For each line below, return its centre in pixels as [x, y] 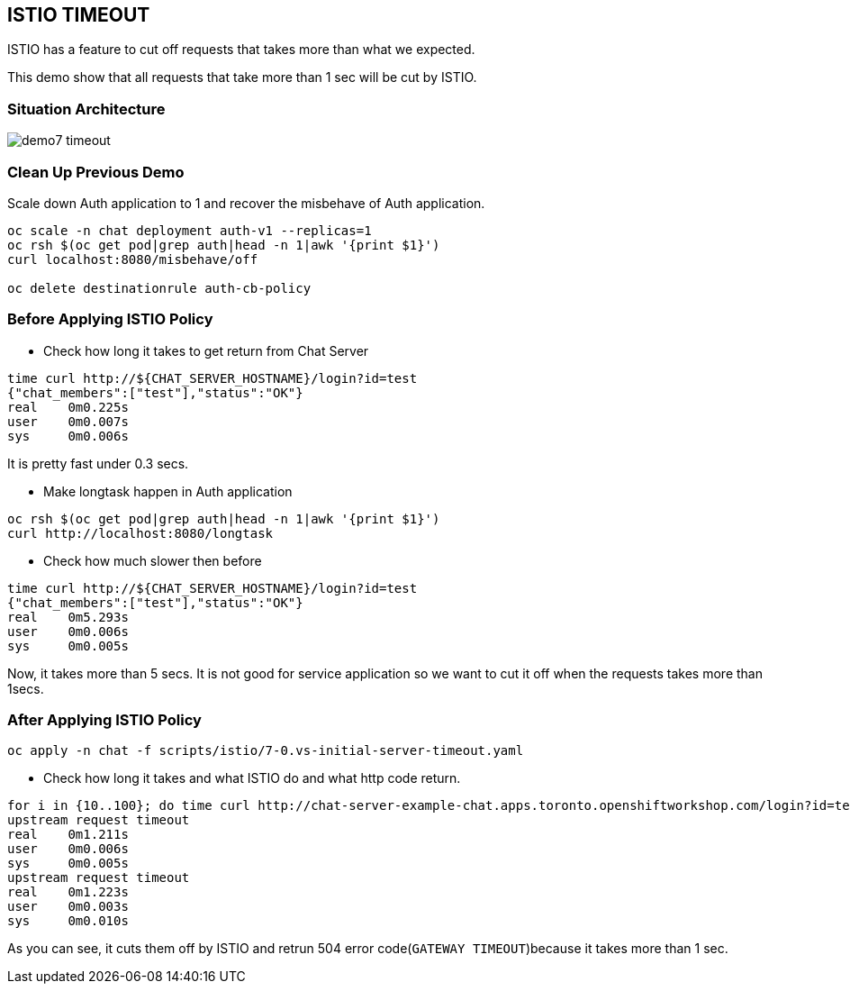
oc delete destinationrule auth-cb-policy [159, 288]
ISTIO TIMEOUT [79, 15]
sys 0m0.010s [68, 921]
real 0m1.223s [68, 892]
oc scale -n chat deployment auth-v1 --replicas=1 [190, 230]
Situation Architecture [86, 109]
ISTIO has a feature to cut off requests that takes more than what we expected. [241, 50]
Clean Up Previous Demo [96, 172]
